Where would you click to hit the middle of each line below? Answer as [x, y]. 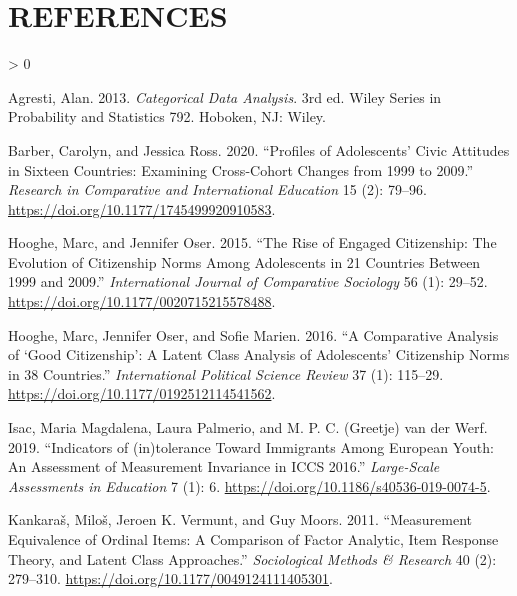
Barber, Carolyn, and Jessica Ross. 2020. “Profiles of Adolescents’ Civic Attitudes [259, 149]
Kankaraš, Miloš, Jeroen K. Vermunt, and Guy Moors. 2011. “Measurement [240, 519]
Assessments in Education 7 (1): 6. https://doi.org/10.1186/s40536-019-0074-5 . [249, 485]
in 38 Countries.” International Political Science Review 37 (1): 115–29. [226, 373]
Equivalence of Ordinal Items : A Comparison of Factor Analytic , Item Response [253, 539]
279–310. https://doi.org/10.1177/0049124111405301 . [170, 578]
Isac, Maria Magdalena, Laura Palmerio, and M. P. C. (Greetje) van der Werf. [248, 427]
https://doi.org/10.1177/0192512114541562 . [142, 393]
